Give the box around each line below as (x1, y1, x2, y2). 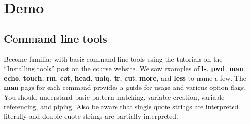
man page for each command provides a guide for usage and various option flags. (4, 82, 246, 92)
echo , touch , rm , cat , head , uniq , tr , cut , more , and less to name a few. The (4, 72, 246, 83)
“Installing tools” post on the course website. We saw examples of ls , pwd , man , (4, 63, 246, 73)
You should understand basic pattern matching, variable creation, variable (4, 91, 225, 102)
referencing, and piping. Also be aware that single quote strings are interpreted (4, 101, 239, 111)
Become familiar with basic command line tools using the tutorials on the (4, 53, 223, 64)
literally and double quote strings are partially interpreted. (4, 111, 179, 121)
